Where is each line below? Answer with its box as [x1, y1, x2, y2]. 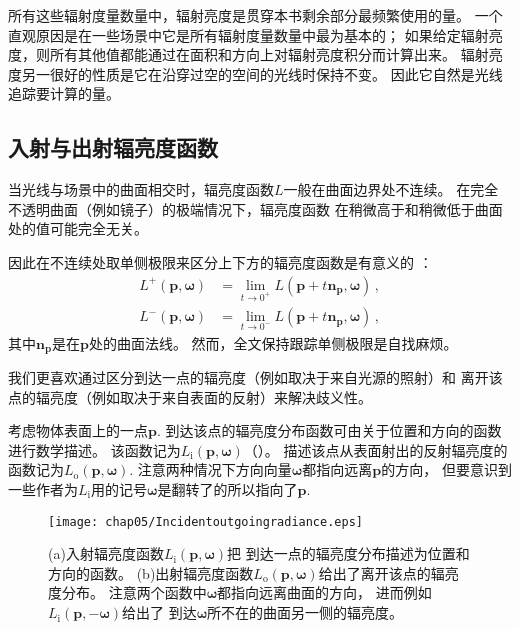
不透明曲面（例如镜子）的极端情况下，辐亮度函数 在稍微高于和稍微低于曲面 [8, 198, 503, 219]
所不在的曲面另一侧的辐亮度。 [207, 602, 404, 623]
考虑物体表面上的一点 [8, 420, 148, 441]
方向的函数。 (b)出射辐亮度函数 [48, 562, 254, 583]
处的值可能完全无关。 [8, 218, 148, 239]
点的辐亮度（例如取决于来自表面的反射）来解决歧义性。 [8, 386, 372, 407]
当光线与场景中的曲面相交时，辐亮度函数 [8, 179, 274, 200]
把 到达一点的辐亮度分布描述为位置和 [227, 543, 470, 564]
